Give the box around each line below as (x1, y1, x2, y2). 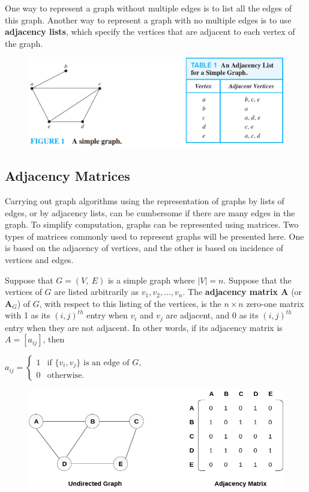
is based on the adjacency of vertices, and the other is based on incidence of (5, 241, 283, 254)
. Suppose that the (223, 273, 292, 286)
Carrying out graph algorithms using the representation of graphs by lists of (5, 194, 284, 207)
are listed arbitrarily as (54, 285, 139, 298)
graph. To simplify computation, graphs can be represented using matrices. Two (5, 218, 299, 231)
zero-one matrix (246, 297, 304, 309)
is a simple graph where (107, 273, 195, 286)
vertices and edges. (5, 253, 74, 266)
